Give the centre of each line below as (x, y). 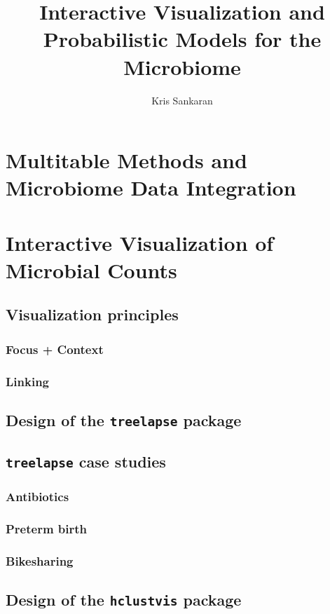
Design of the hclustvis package (124, 600)
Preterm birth (47, 528)
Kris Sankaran (182, 100)
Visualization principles (92, 314)
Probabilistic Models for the (182, 39)
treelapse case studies (86, 462)
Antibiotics (37, 497)
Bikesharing (40, 560)
